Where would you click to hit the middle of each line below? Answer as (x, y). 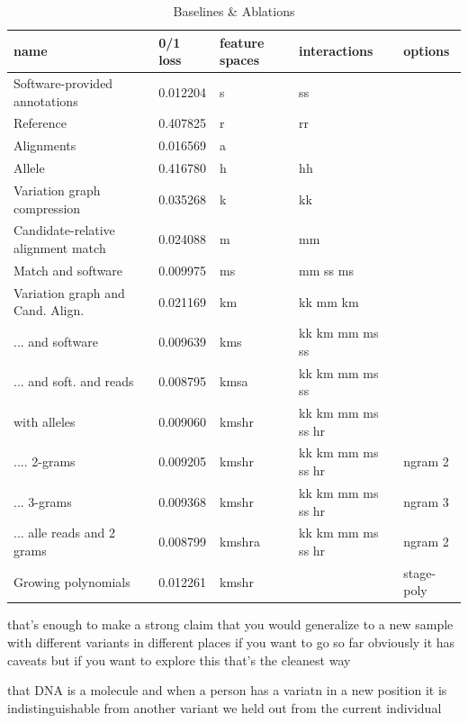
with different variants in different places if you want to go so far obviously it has (231, 642)
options (427, 51)
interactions (336, 51)
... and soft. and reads (74, 381)
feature (242, 42)
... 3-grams (43, 501)
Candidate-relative (64, 230)
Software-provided (63, 83)
